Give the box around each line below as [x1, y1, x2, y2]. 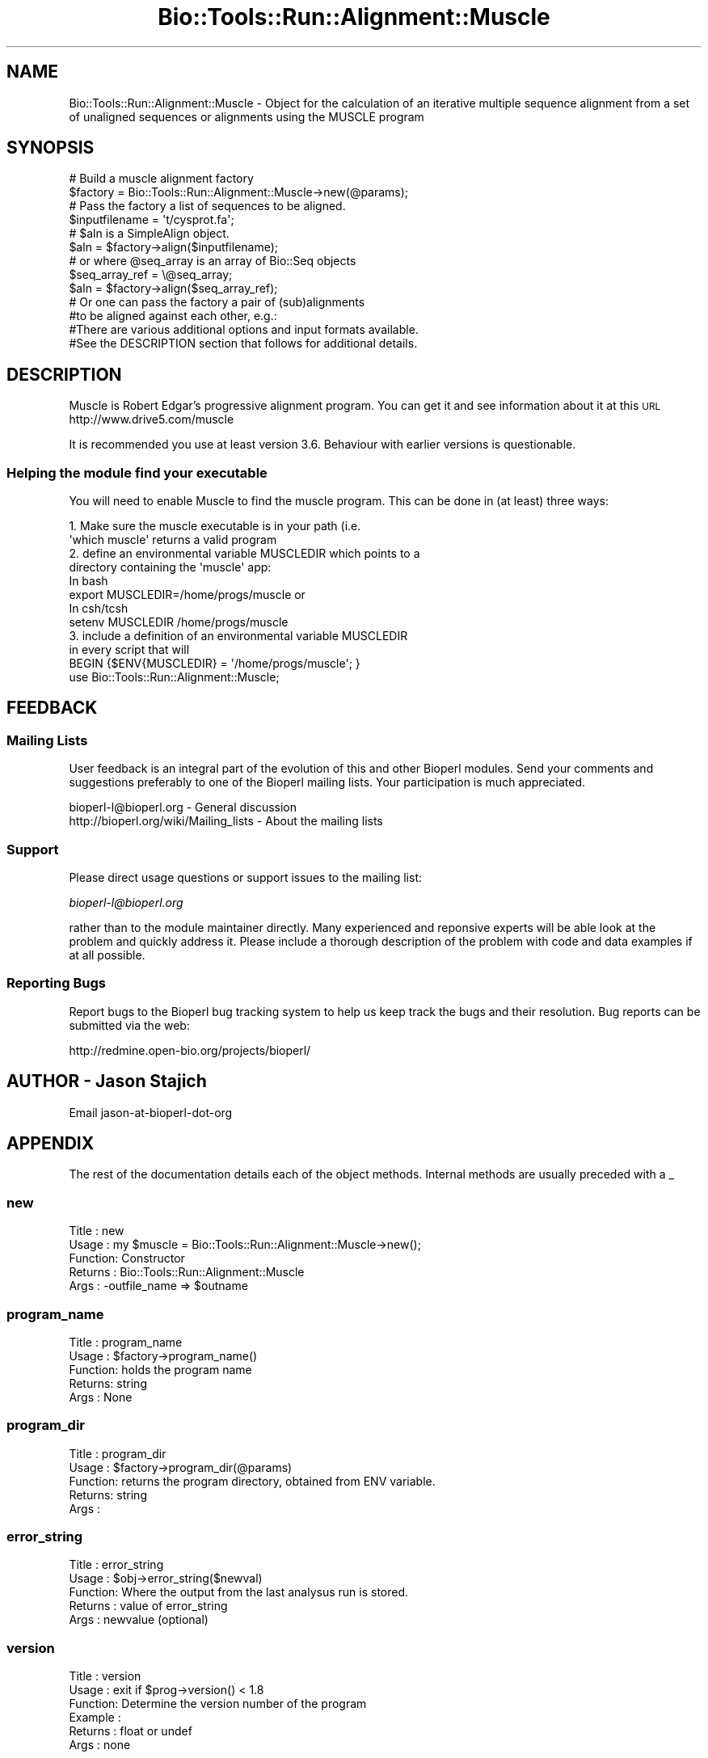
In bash [69, 574, 108, 588]
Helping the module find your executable [6, 464, 268, 481]
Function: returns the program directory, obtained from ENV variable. [69, 1473, 436, 1488]
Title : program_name [69, 1334, 183, 1349]
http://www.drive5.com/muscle [69, 412, 234, 427]
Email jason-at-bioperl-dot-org [69, 1105, 233, 1119]
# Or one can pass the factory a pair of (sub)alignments [69, 295, 365, 310]
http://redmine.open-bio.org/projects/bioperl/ [69, 1043, 311, 1057]
